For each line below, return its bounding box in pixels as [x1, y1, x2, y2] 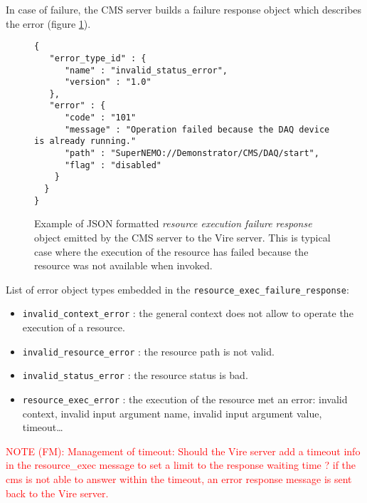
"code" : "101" [64, 113, 137, 123]
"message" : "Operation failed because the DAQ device [64, 124, 330, 135]
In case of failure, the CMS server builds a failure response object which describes [6, 2, 362, 16]
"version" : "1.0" [64, 77, 151, 88]
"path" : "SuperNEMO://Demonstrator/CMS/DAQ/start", [64, 148, 319, 159]
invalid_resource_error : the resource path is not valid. [22, 343, 275, 358]
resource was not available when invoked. [34, 258, 213, 273]
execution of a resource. [22, 320, 125, 335]
